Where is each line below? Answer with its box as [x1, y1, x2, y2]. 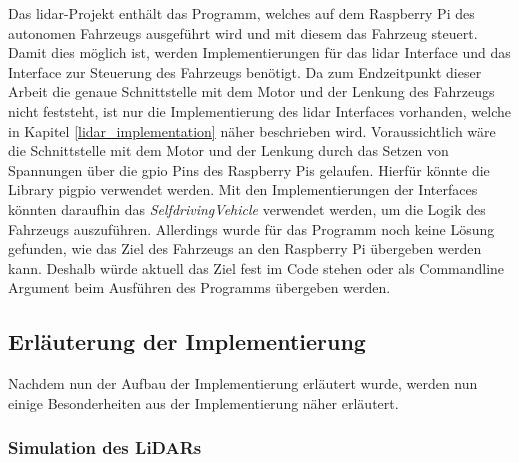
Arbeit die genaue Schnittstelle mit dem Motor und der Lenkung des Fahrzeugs [8, 81, 495, 102]
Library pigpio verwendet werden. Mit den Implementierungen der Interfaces [8, 179, 478, 200]
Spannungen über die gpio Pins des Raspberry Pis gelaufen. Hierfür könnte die [8, 159, 490, 180]
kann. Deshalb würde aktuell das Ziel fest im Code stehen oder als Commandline [8, 257, 505, 278]
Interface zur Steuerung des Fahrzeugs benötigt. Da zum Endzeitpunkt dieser [8, 61, 482, 82]
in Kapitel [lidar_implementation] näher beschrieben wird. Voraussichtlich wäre [8, 120, 496, 141]
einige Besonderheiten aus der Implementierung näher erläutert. [8, 392, 399, 413]
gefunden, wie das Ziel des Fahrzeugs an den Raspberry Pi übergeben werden [8, 238, 482, 259]
